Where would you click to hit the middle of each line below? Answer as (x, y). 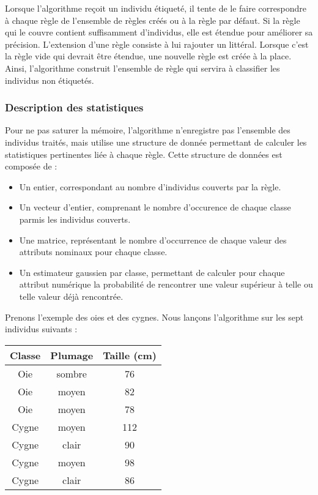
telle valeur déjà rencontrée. (71, 296)
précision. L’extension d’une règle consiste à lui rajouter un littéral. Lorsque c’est (157, 44)
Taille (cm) (130, 355)
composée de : (31, 166)
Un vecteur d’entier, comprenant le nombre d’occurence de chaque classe (155, 207)
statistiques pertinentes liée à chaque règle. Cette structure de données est (144, 154)
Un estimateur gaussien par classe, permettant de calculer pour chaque (152, 272)
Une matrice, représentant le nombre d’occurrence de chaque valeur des (153, 240)
